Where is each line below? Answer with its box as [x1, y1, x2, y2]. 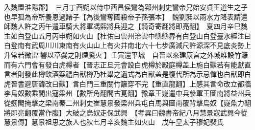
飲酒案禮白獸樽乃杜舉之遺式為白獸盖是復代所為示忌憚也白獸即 [45, 69, 244, 79]
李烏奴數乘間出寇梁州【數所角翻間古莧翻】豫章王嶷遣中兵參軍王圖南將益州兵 [4, 88, 251, 98]
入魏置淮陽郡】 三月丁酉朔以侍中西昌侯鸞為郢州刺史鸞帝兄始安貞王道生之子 [4, 2, 248, 12]
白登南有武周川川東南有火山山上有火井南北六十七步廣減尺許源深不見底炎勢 [4, 40, 244, 50]
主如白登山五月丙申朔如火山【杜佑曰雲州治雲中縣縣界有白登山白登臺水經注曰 [4, 30, 251, 41]
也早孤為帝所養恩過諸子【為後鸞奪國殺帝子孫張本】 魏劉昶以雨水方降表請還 [4, 11, 248, 22]
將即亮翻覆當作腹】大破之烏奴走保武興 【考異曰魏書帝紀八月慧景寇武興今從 [4, 107, 248, 117]
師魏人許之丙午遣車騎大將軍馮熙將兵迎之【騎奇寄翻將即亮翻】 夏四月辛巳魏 [4, 21, 248, 31]
